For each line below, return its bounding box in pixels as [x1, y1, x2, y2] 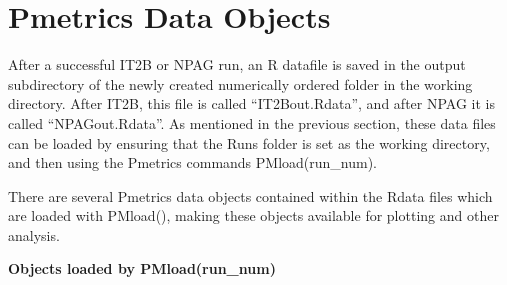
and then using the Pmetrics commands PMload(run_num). [8, 152, 378, 173]
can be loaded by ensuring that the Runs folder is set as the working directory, [8, 132, 490, 153]
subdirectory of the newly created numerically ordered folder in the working [8, 73, 473, 94]
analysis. [8, 224, 60, 245]
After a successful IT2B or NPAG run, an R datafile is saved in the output [8, 54, 466, 75]
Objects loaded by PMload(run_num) [8, 258, 276, 279]
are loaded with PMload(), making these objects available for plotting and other [8, 205, 499, 226]
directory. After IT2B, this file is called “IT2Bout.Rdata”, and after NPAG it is [8, 93, 495, 114]
